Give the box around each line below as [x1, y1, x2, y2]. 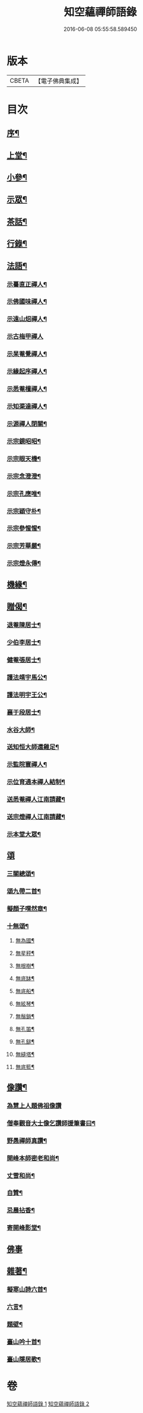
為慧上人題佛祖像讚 [7, 1101, 62, 1110]
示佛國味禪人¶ [7, 297, 47, 306]
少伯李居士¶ [7, 638, 41, 646]
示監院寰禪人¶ [7, 760, 47, 769]
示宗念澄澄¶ [7, 472, 41, 480]
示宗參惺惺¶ [7, 524, 41, 532]
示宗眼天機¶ [7, 455, 41, 463]
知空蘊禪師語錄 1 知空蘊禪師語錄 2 [7, 1400, 90, 1407]
